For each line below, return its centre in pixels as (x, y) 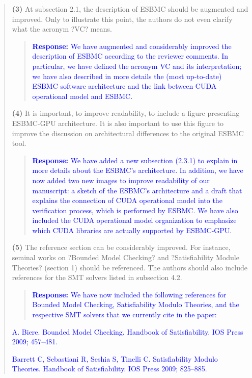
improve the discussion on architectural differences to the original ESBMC (128, 133)
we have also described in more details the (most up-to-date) (127, 76)
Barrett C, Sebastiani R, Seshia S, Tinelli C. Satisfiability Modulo (115, 358)
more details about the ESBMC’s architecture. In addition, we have (138, 170)
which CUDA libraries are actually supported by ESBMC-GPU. (132, 230)
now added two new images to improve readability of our (121, 180)
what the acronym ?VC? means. (62, 29)
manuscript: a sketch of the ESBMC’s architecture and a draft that (137, 190)
